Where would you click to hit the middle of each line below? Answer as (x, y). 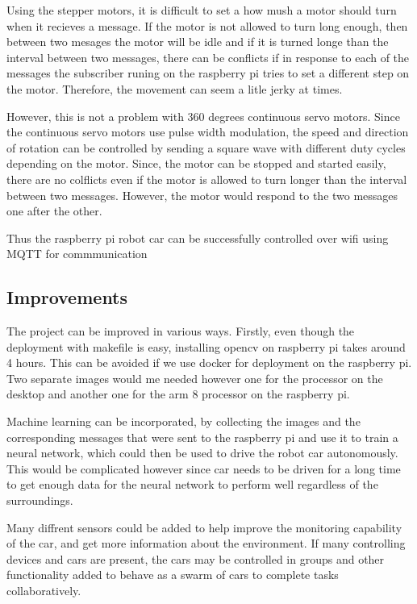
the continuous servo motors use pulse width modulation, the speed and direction (208, 132)
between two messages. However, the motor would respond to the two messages (202, 195)
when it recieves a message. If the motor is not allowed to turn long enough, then (207, 25)
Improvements (67, 297)
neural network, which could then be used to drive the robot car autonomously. (202, 453)
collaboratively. (44, 591)
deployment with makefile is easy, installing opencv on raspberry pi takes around (206, 346)
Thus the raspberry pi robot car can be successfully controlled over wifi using (198, 237)
